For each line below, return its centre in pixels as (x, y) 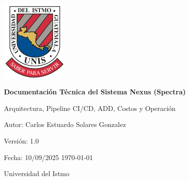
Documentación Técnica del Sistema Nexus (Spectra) (95, 92)
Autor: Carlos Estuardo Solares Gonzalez (65, 124)
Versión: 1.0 (21, 141)
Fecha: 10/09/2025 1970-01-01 (49, 157)
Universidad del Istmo (37, 173)
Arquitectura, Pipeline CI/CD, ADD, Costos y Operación (90, 108)
